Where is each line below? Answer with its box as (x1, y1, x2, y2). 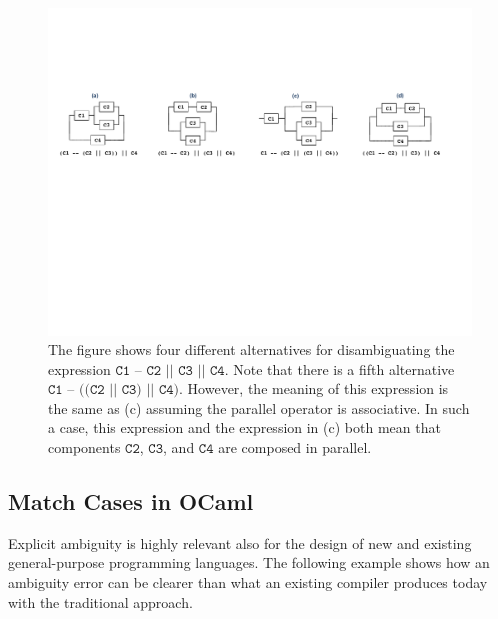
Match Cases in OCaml (8, 486, 254, 517)
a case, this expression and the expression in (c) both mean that (48, 417, 441, 438)
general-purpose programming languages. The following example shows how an (8, 552, 490, 573)
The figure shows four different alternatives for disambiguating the (48, 339, 455, 360)
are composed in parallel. (218, 437, 372, 458)
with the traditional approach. (8, 591, 193, 612)
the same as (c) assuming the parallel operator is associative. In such (48, 397, 470, 418)
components (48, 437, 121, 458)
